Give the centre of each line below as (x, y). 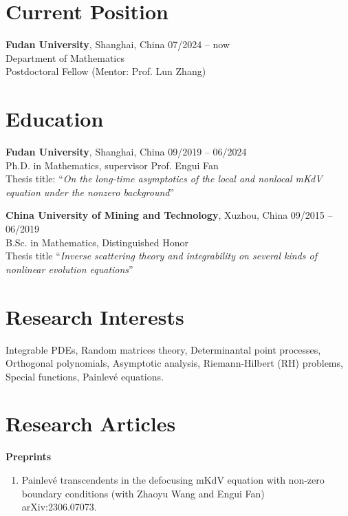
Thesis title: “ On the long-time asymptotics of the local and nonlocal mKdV (164, 179)
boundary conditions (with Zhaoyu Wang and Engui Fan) (143, 493)
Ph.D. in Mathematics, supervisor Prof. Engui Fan (112, 165)
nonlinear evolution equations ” (69, 269)
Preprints (29, 456)
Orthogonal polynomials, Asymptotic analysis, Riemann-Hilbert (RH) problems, (174, 363)
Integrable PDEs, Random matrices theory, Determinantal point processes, (163, 349)
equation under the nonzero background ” (90, 192)
